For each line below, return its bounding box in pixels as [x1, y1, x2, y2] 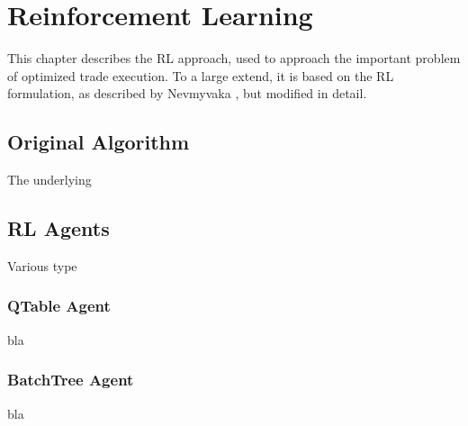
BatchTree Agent [7, 368, 134, 391]
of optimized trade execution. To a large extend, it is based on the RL [7, 66, 394, 85]
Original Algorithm [7, 128, 190, 156]
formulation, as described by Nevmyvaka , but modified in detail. [7, 84, 367, 103]
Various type [7, 256, 77, 275]
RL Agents [7, 214, 110, 242]
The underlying [7, 170, 92, 189]
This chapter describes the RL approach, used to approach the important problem [7, 49, 461, 68]
